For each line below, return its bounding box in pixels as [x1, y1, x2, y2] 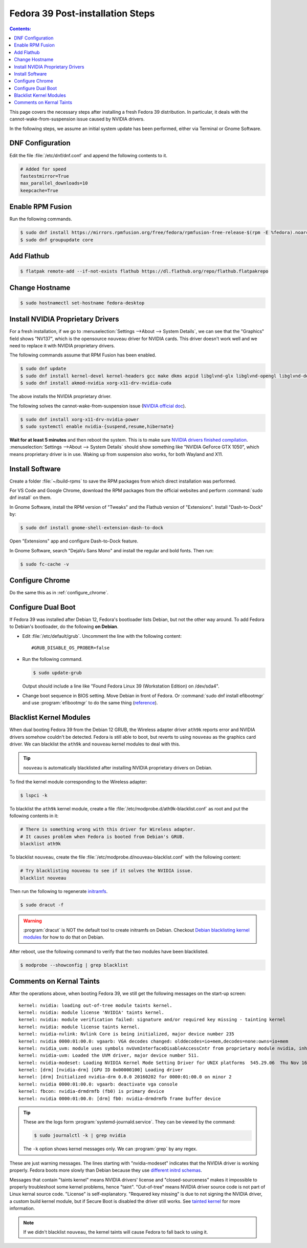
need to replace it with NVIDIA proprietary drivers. [9, 343, 115, 349]
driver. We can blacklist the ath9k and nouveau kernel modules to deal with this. [9, 741, 181, 747]
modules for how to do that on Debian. [23, 934, 104, 940]
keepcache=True [20, 188, 58, 193]
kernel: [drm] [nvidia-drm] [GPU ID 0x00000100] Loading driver [18, 1067, 184, 1073]
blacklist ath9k [20, 841, 61, 847]
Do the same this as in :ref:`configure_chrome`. [9, 590, 108, 596]
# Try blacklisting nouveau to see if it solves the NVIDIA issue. [20, 868, 193, 873]
